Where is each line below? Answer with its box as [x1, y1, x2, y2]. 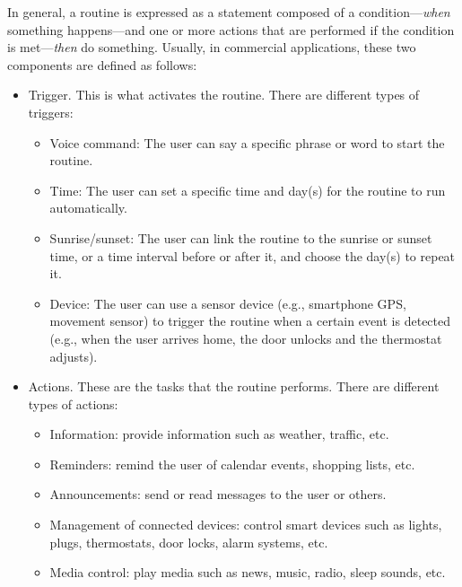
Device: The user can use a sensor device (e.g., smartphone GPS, [49, 293, 406, 312]
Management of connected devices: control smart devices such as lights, [49, 515, 442, 534]
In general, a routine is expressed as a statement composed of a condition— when [7, 3, 450, 21]
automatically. [49, 198, 127, 217]
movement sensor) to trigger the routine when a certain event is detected [49, 311, 451, 330]
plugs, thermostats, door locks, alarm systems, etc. [49, 532, 328, 551]
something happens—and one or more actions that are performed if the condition [7, 20, 455, 39]
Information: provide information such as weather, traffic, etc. [49, 425, 389, 443]
